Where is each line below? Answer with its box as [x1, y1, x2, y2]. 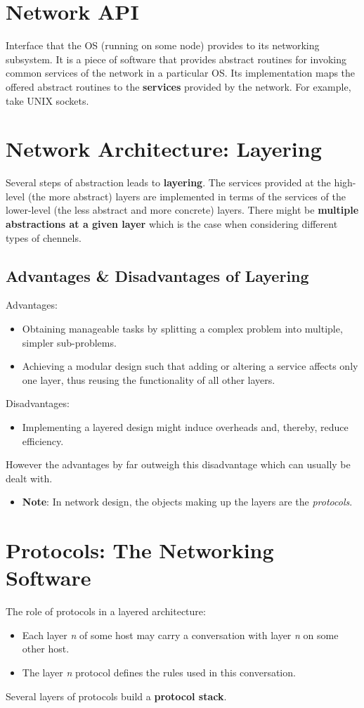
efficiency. [22, 433, 64, 448]
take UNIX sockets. [6, 93, 89, 108]
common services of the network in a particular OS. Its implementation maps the [6, 65, 356, 80]
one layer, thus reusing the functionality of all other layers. [22, 372, 275, 387]
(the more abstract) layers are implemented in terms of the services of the [27, 188, 346, 203]
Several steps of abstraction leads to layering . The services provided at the [6, 175, 331, 190]
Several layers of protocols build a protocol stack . [6, 688, 227, 703]
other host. [22, 641, 70, 656]
